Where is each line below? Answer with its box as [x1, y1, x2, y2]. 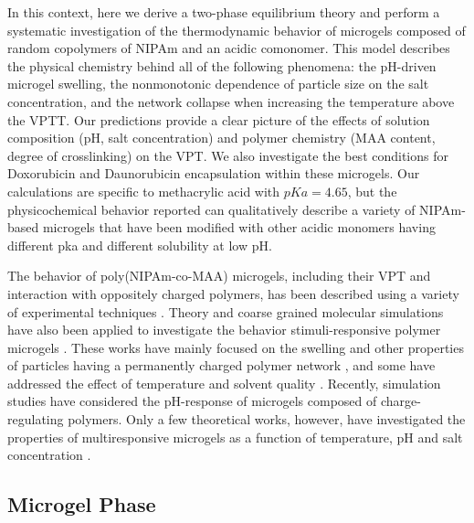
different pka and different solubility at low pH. [7, 235, 272, 254]
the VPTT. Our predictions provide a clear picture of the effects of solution [7, 110, 430, 129]
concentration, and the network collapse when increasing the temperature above [7, 91, 455, 111]
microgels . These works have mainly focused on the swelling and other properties [7, 337, 464, 357]
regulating [7, 410, 64, 429]
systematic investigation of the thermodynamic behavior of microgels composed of [7, 20, 466, 39]
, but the [347, 181, 397, 200]
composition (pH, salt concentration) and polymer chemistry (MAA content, [7, 128, 436, 147]
